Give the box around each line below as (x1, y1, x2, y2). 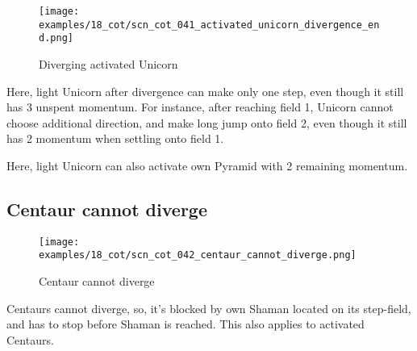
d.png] (39, 32, 73, 44)
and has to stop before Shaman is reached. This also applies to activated (6, 315, 365, 332)
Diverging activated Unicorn (39, 55, 178, 72)
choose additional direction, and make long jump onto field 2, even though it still (6, 114, 407, 131)
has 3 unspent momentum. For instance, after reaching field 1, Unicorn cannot (6, 98, 394, 115)
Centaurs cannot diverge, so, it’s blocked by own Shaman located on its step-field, (6, 299, 411, 316)
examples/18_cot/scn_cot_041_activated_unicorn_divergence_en (39, 19, 380, 31)
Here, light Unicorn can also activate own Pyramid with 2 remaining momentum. (6, 157, 408, 173)
